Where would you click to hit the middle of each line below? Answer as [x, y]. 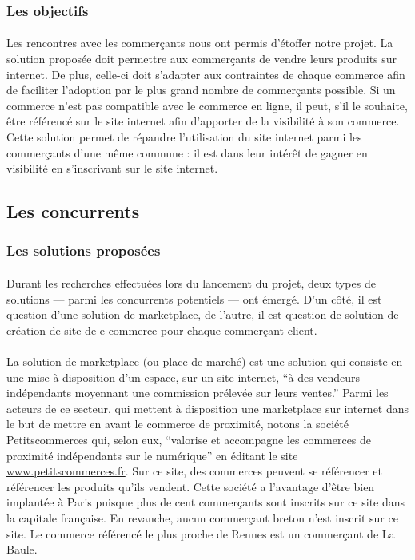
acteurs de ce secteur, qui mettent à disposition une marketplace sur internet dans [208, 408]
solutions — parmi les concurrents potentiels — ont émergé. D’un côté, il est [194, 298]
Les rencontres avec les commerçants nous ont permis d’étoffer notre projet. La [200, 43]
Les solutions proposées [84, 250]
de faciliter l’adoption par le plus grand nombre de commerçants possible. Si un [201, 90]
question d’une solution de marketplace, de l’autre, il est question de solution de [203, 314]
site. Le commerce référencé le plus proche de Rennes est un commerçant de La [201, 533]
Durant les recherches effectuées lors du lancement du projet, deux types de [191, 283]
